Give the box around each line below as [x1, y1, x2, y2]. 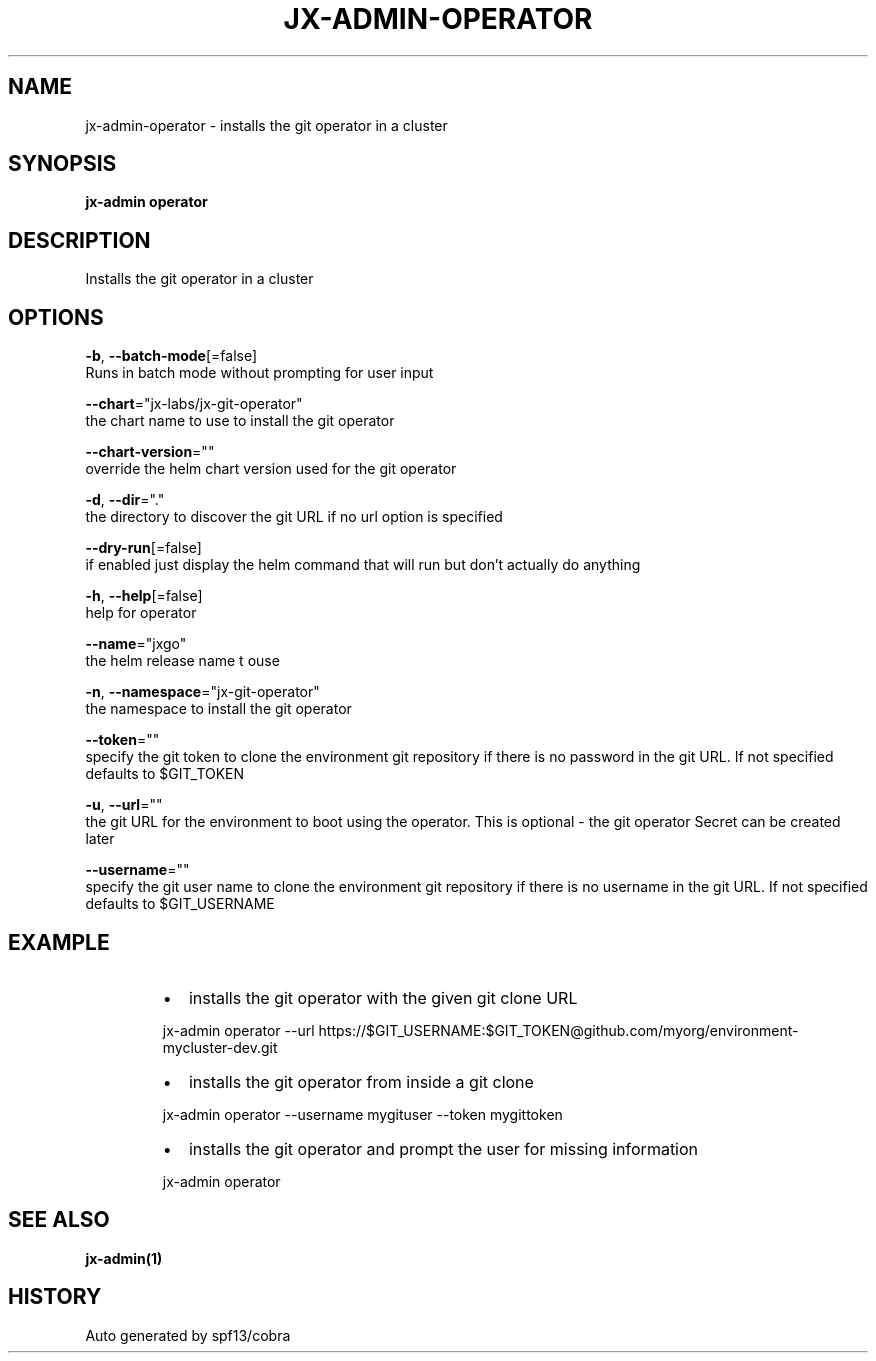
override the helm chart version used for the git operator [85, 460, 457, 478]
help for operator [85, 604, 197, 622]
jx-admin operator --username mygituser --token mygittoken [162, 1105, 563, 1123]
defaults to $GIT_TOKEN [85, 765, 245, 783]
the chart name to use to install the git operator [85, 412, 395, 430]
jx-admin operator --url [162, 1021, 315, 1039]
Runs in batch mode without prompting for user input [85, 364, 434, 382]
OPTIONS [8, 304, 104, 330]
